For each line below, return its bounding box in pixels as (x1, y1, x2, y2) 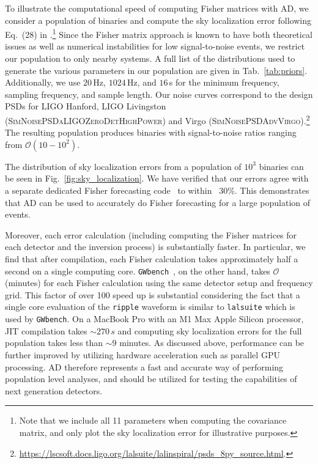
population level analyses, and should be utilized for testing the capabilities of (5, 372, 297, 385)
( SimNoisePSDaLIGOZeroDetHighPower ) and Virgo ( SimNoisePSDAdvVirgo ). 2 (5, 112, 310, 127)
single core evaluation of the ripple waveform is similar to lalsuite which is (5, 300, 295, 313)
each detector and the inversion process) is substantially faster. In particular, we (5, 240, 306, 253)
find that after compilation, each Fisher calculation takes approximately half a (5, 252, 298, 265)
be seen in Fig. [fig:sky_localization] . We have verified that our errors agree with (5, 172, 309, 185)
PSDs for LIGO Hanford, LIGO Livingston (5, 100, 166, 112)
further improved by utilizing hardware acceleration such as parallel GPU (5, 348, 280, 361)
